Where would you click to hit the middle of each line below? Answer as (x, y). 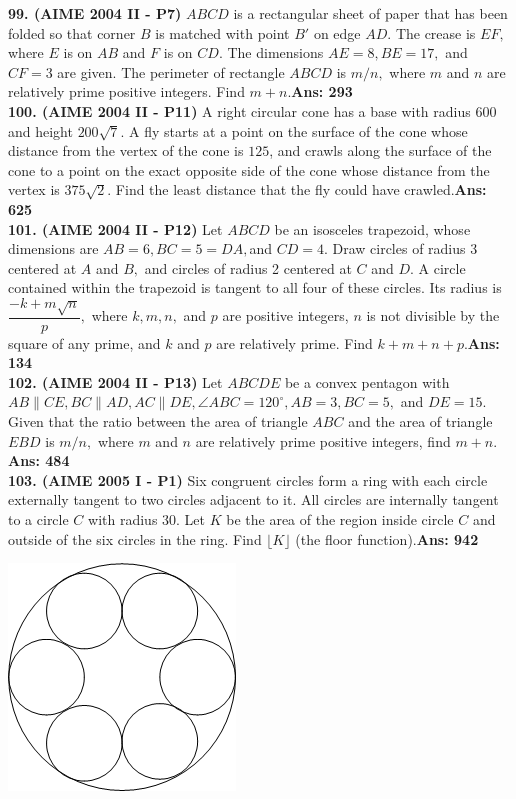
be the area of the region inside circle (340, 519)
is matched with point (222, 32)
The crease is (435, 32)
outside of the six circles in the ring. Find (135, 538)
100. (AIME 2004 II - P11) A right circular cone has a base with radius (239, 110)
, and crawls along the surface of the (380, 150)
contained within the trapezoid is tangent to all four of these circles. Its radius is (255, 287)
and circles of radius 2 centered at (248, 267)
